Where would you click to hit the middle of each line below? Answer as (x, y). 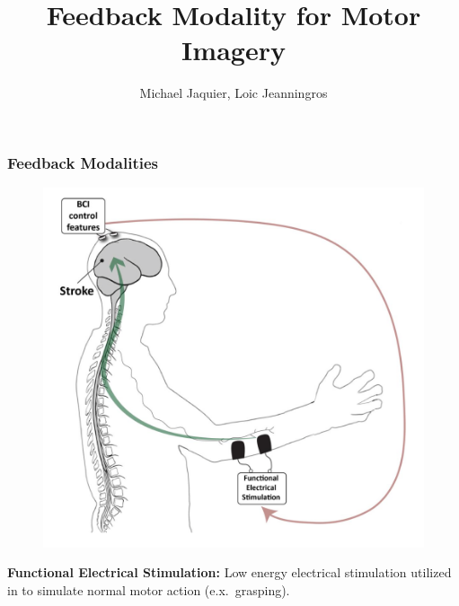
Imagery (234, 50)
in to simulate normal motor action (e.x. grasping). (149, 590)
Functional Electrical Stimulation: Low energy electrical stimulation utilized (229, 572)
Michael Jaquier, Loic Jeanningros (234, 93)
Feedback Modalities (83, 162)
